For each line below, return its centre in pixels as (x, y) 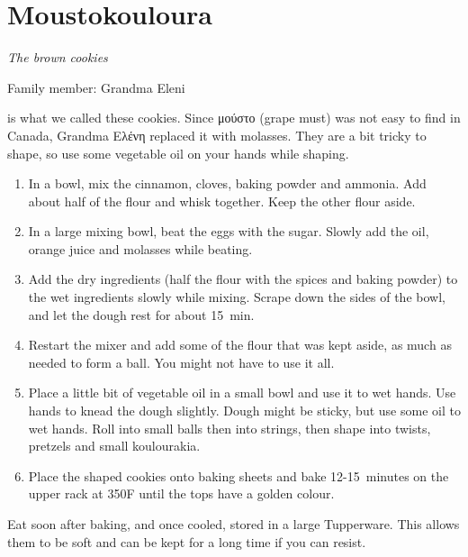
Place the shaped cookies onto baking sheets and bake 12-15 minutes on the (238, 475)
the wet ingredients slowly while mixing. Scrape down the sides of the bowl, (237, 297)
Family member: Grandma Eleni (96, 87)
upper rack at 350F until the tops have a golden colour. (181, 493)
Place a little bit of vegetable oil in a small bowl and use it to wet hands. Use (242, 393)
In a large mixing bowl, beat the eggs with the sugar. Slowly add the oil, (229, 231)
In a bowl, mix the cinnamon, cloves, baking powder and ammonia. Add (227, 183)
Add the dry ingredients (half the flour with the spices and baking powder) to (243, 279)
